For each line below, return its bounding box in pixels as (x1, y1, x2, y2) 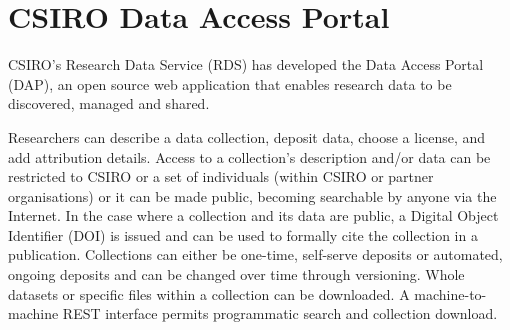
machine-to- (414, 283, 487, 304)
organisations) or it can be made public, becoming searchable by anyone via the (8, 185, 497, 206)
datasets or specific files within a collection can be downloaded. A (8, 283, 410, 304)
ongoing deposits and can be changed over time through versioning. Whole (8, 264, 465, 285)
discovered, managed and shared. (8, 93, 210, 114)
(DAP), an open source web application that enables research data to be (8, 73, 452, 94)
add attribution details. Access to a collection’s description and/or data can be (8, 146, 491, 167)
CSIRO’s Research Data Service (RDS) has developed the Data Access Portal (8, 54, 484, 75)
